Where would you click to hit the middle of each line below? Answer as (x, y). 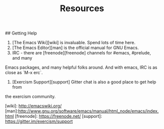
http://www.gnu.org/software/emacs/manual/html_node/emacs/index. (88, 111)
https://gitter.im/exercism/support (39, 121)
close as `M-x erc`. (24, 73)
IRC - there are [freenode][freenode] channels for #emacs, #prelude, (82, 53)
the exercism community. (31, 97)
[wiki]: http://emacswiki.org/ (33, 106)
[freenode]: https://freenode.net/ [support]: (59, 116)
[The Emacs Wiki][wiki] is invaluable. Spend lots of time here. (74, 43)
